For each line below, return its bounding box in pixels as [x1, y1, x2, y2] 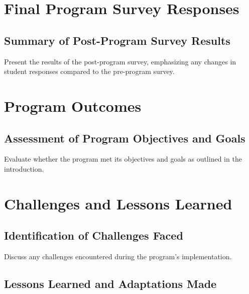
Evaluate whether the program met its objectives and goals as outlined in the [4, 154, 242, 164]
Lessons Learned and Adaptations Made [4, 276, 217, 291]
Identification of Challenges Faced [4, 228, 183, 243]
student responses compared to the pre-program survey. [4, 66, 175, 77]
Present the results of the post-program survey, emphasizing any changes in [4, 56, 236, 66]
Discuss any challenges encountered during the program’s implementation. [4, 251, 232, 262]
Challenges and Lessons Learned [4, 193, 232, 213]
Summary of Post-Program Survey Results [4, 32, 230, 48]
